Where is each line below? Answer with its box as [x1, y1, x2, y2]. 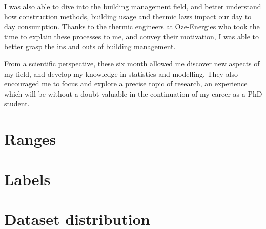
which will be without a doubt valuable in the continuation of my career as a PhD [4, 88, 262, 99]
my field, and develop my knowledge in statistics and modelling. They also [4, 68, 238, 79]
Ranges [4, 128, 56, 149]
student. [4, 98, 30, 109]
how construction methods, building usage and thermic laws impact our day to [4, 11, 252, 21]
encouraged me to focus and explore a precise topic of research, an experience [4, 78, 248, 89]
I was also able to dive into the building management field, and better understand [4, 1, 261, 11]
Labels [4, 168, 51, 189]
